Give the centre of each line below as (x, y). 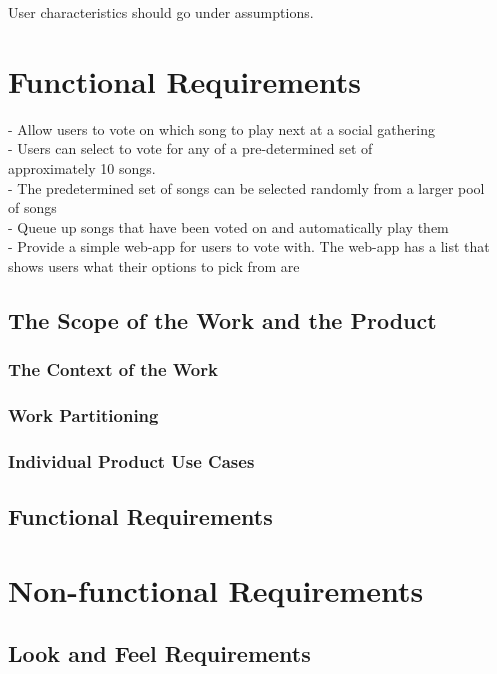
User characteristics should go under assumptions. (161, 12)
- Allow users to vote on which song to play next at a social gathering (221, 128)
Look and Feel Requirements (159, 653)
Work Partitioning (83, 415)
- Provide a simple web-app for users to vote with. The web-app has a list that (249, 246)
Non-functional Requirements (216, 589)
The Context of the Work (113, 369)
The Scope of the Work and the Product (222, 319)
